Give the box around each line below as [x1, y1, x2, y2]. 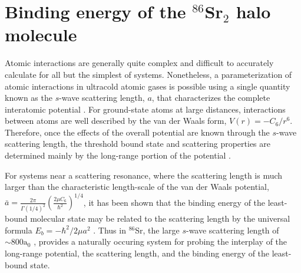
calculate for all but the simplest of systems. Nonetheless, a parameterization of [5, 68, 292, 80]
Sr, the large [135, 223, 180, 236]
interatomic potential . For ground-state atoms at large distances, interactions [5, 103, 286, 115]
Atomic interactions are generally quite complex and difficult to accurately [5, 57, 274, 69]
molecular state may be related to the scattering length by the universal [30, 212, 290, 225]
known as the [5, 91, 52, 104]
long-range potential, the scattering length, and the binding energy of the [5, 247, 270, 259]
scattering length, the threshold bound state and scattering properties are [5, 137, 270, 150]
